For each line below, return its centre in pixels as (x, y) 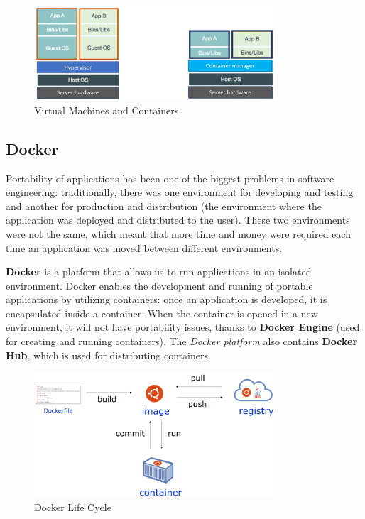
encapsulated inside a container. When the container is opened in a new (162, 313)
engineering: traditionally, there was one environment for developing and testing (180, 192)
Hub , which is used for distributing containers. (108, 355)
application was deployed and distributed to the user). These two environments (178, 220)
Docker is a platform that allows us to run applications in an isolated (159, 272)
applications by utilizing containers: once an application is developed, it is (167, 299)
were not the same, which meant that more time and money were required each (178, 233)
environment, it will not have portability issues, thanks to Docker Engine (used (183, 327)
